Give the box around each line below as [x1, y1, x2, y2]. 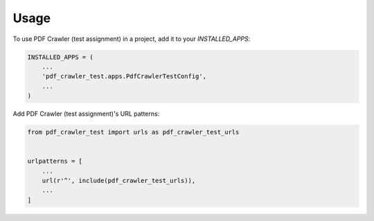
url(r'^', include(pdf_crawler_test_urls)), [42, 177, 196, 185]
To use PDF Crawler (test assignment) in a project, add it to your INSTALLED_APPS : [12, 35, 251, 43]
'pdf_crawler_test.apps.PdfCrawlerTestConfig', [42, 73, 207, 80]
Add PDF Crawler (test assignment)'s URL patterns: [12, 109, 160, 118]
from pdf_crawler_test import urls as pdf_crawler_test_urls [27, 128, 240, 136]
